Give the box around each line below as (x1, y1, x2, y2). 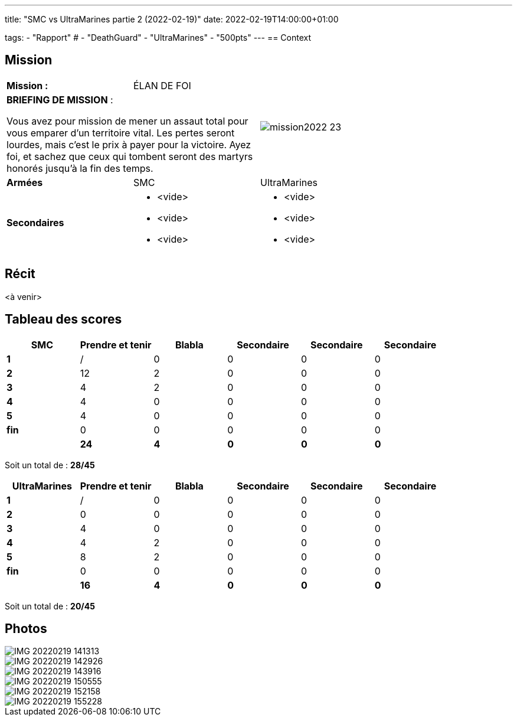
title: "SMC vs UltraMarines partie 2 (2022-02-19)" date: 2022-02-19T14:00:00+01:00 (5, 14, 339, 24)
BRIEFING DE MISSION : (6, 93, 113, 106)
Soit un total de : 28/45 (5, 459, 95, 470)
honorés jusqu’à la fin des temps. (6, 162, 153, 174)
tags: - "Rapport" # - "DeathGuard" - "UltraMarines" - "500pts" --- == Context (5, 32, 312, 43)
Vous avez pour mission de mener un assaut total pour (6, 115, 248, 127)
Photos (5, 621, 47, 636)
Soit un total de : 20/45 (5, 601, 95, 611)
